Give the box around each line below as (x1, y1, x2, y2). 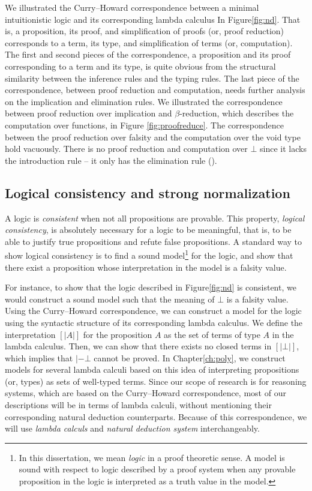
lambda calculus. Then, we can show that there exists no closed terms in (5, 340, 272, 352)
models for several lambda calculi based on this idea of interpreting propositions (5, 363, 299, 376)
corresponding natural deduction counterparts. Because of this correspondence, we (5, 410, 307, 423)
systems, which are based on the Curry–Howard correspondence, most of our (5, 387, 286, 399)
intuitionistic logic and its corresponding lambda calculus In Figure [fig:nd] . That (5, 13, 301, 25)
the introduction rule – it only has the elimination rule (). (5, 154, 217, 166)
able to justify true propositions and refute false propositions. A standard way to (5, 235, 302, 247)
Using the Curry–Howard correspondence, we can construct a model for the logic (5, 304, 302, 317)
